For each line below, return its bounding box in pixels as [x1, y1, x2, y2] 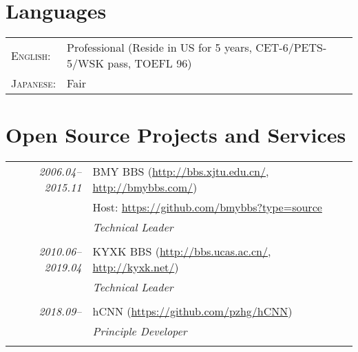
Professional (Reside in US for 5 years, [67, 39, 253, 56]
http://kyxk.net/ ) [92, 259, 179, 276]
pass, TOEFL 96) [107, 55, 192, 72]
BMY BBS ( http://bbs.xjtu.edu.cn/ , [92, 163, 269, 180]
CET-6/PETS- [255, 39, 327, 56]
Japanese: [11, 75, 56, 92]
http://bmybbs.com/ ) [92, 179, 198, 196]
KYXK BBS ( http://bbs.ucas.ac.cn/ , [92, 243, 271, 260]
